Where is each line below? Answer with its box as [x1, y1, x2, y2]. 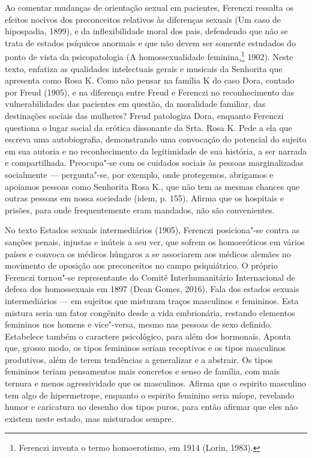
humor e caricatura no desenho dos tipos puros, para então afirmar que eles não [5, 400, 298, 413]
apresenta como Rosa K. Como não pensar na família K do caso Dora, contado [5, 74, 295, 87]
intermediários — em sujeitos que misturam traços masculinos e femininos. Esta [5, 294, 299, 307]
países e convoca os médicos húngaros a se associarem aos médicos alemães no [5, 247, 291, 260]
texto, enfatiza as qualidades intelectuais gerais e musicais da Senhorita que [5, 62, 283, 75]
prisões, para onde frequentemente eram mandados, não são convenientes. [5, 203, 275, 216]
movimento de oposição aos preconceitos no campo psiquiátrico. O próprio [5, 259, 278, 272]
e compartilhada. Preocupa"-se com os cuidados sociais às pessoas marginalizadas [5, 156, 304, 169]
